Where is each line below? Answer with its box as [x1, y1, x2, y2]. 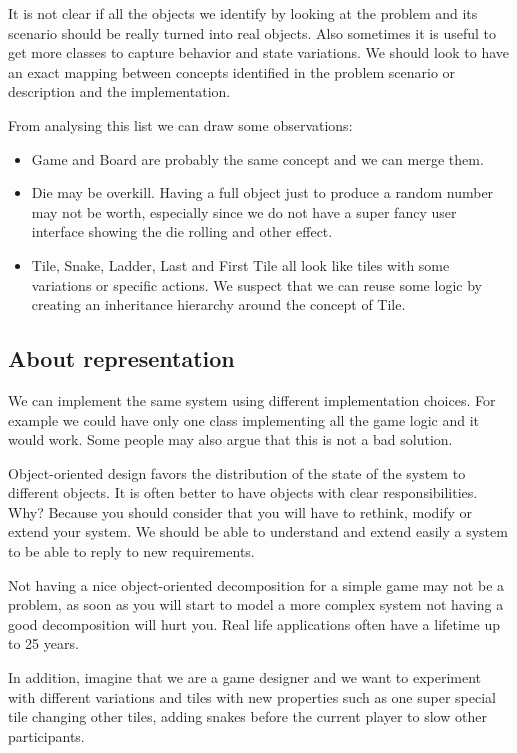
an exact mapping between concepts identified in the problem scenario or [8, 61, 456, 82]
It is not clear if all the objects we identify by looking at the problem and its [8, 3, 478, 23]
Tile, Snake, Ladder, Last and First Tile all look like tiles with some [31, 254, 450, 275]
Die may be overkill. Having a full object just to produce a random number [31, 182, 494, 203]
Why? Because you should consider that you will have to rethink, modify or [8, 501, 473, 522]
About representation [8, 343, 235, 374]
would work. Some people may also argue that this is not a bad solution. [8, 429, 453, 450]
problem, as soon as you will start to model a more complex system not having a [8, 594, 504, 615]
